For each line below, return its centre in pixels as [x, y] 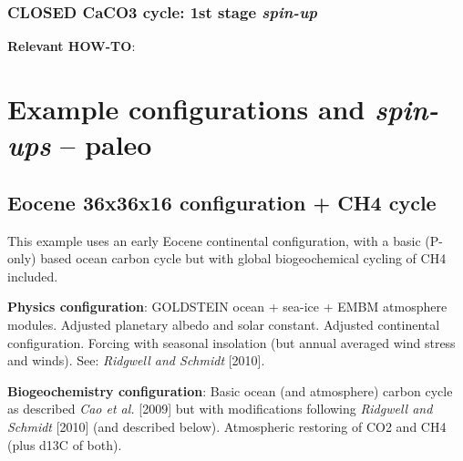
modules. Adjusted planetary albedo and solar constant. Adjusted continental [224, 324]
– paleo [106, 144]
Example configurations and [186, 108]
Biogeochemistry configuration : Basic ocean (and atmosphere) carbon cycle [230, 390]
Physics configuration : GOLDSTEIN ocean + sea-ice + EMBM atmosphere [227, 307]
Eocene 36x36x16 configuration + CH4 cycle [222, 202]
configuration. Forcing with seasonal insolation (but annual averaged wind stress [231, 342]
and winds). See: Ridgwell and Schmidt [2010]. [136, 360]
